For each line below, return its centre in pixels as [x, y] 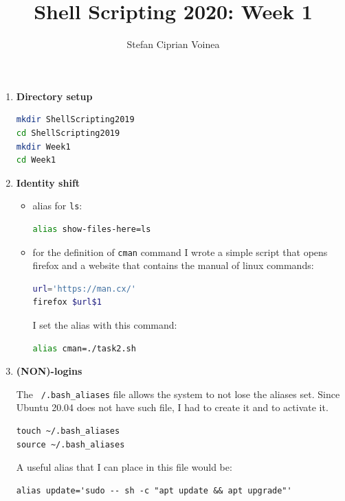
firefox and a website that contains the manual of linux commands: [173, 265]
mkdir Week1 [43, 147]
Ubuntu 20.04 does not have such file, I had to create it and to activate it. [172, 407]
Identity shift [48, 182]
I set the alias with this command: [105, 324]
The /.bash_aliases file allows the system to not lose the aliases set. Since [178, 394]
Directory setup [54, 96]
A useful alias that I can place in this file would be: [124, 467]
